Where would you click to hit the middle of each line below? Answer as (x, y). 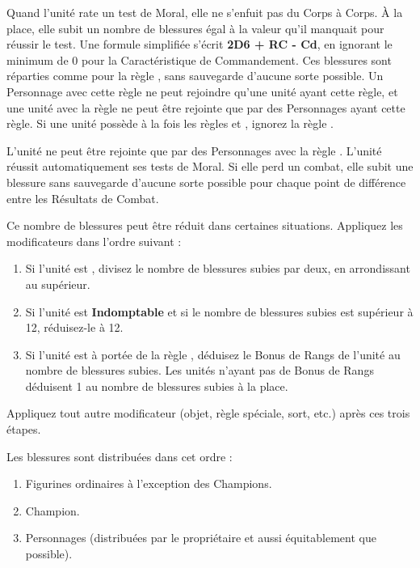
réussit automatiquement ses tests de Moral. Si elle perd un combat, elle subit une (210, 166)
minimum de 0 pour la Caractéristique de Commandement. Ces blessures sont (199, 59)
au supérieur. (58, 284)
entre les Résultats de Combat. (83, 198)
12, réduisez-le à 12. (74, 327)
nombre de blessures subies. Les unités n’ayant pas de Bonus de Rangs (199, 370)
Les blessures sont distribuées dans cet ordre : (120, 456)
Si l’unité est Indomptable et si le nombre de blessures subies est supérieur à (219, 311)
